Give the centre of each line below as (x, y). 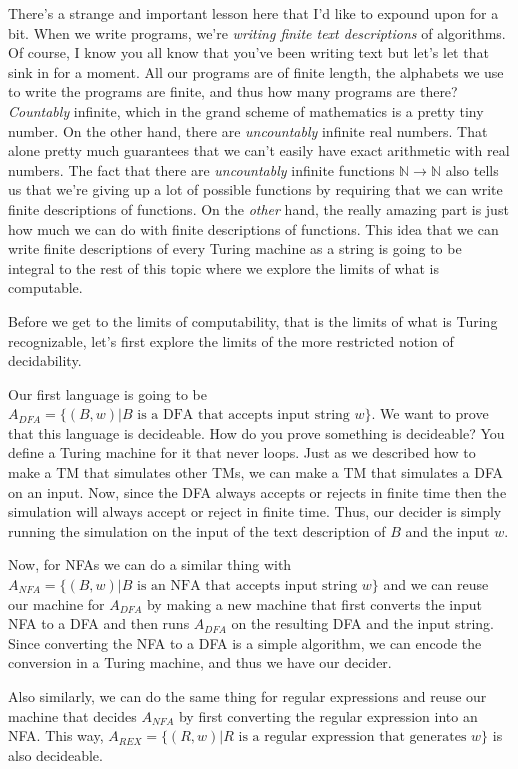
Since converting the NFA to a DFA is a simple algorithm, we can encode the (245, 642)
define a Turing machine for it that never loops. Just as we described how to (242, 452)
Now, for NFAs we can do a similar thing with (150, 564)
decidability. (45, 360)
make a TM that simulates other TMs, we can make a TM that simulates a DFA (255, 472)
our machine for (56, 603)
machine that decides (72, 715)
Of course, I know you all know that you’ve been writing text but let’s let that (248, 52)
